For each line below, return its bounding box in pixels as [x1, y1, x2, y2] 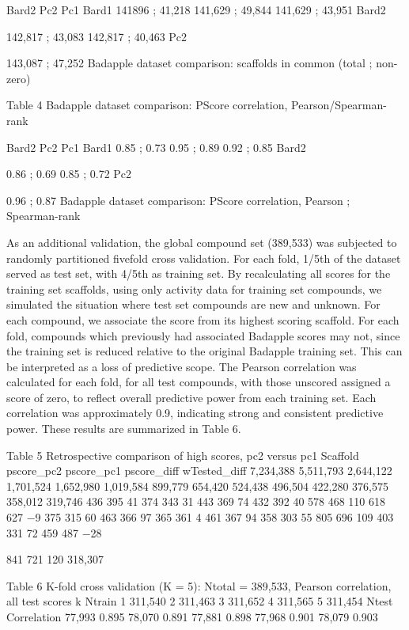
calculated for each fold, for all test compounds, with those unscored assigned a [6, 374, 391, 390]
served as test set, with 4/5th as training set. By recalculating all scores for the [6, 265, 391, 282]
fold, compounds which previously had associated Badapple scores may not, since [6, 327, 400, 343]
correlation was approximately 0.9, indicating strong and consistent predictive [6, 404, 384, 421]
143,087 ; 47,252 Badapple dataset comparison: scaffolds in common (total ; [6, 55, 373, 71]
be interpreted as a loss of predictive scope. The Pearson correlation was [6, 358, 357, 374]
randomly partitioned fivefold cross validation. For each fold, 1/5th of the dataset [6, 249, 401, 266]
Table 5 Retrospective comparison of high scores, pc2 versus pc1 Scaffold [6, 446, 359, 463]
